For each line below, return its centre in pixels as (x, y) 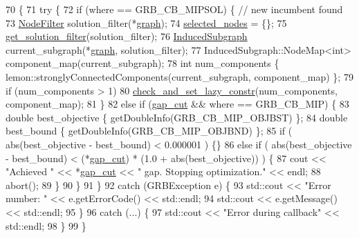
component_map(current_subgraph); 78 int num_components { (142, 63)
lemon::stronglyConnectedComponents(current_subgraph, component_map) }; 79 (179, 76)
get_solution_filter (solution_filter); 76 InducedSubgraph (127, 36)
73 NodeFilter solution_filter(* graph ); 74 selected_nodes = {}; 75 (146, 22)
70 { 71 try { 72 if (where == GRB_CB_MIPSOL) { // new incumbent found (174, 9)
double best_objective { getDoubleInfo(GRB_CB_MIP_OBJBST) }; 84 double (177, 117)
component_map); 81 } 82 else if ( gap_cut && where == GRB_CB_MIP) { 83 (177, 104)
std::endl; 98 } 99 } (46, 225)
